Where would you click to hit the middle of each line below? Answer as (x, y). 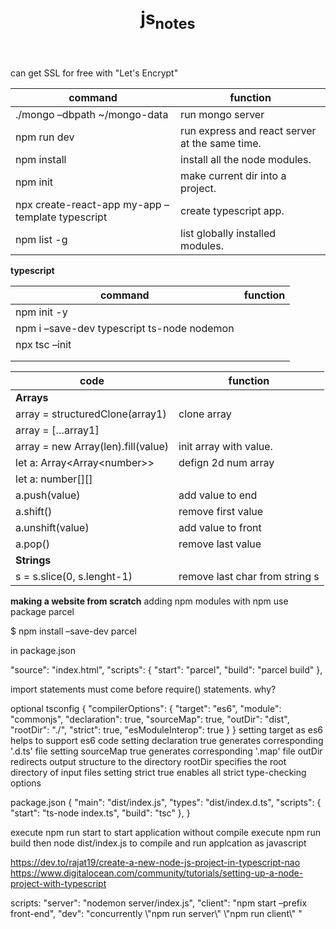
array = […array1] (57, 430)
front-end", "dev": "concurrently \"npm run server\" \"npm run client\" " (156, 913)
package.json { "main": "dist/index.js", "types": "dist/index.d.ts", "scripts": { (166, 802)
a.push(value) (48, 495)
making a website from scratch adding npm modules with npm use (149, 601)
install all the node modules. (246, 159)
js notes (168, 20)
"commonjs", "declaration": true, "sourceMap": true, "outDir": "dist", (150, 719)
